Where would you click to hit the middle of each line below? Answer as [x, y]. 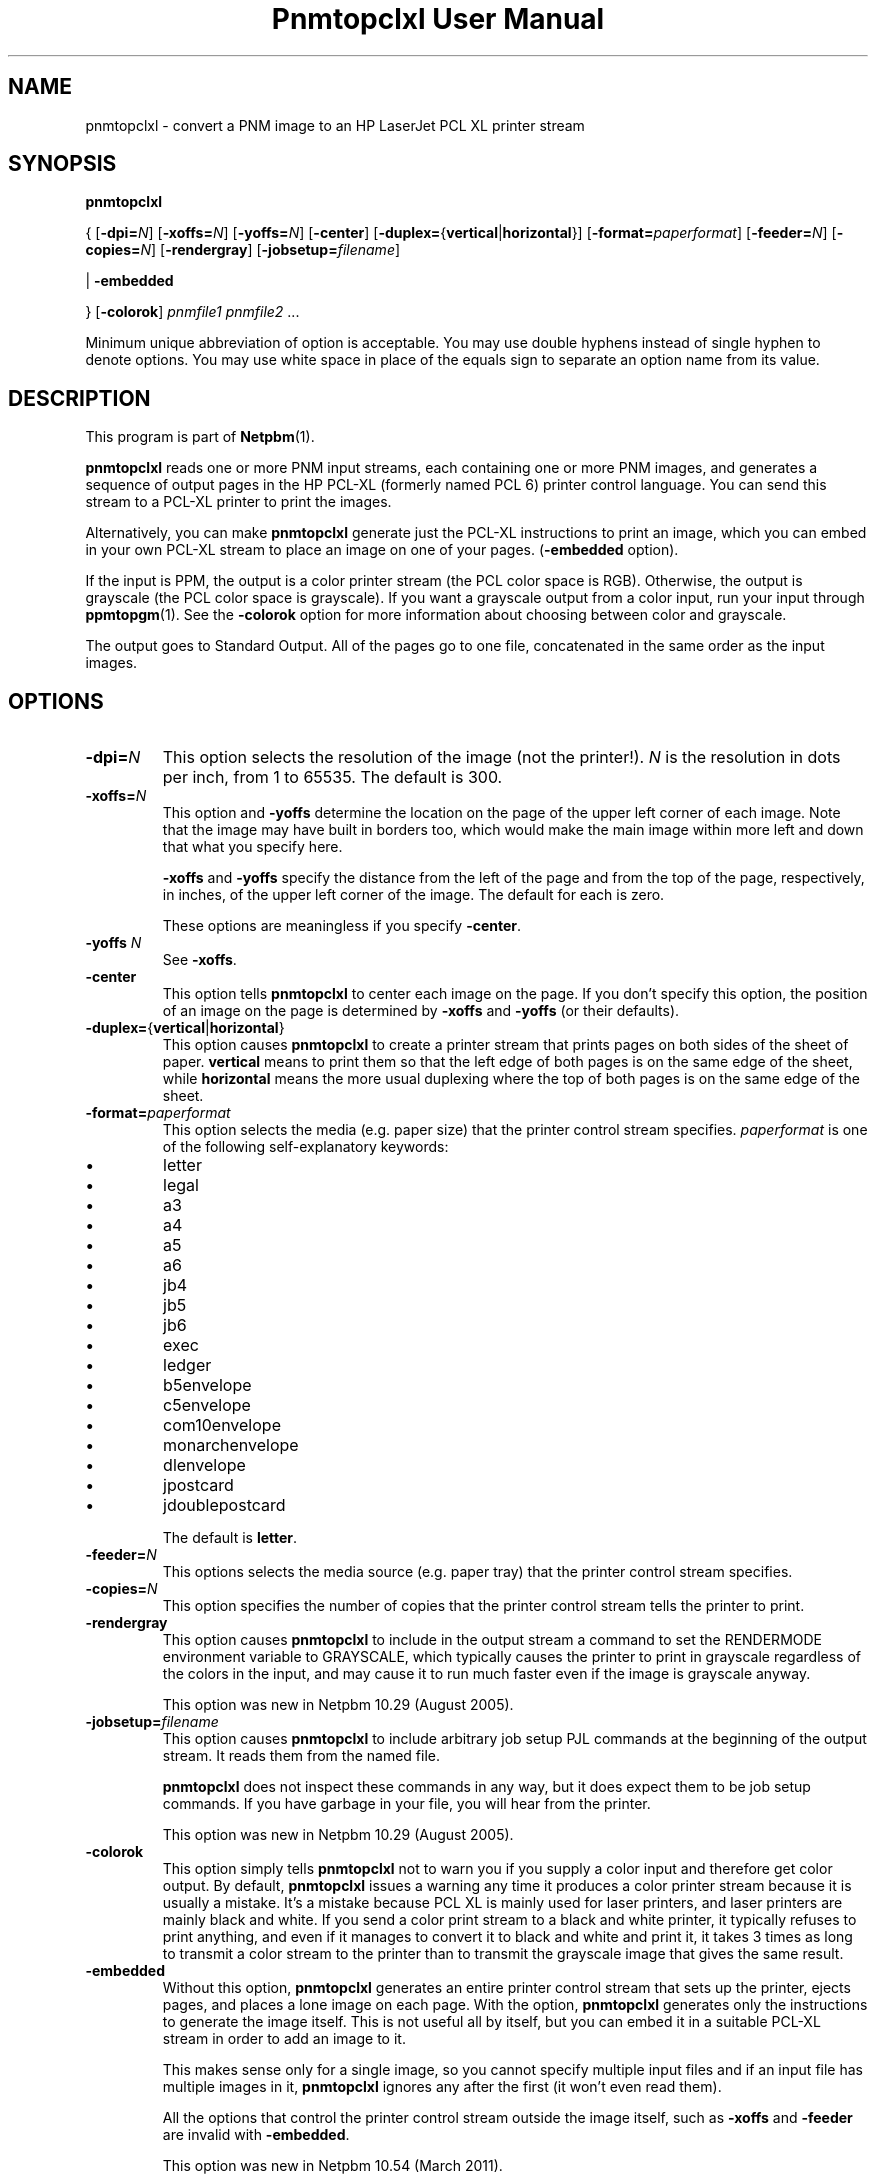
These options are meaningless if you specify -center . [342, 926]
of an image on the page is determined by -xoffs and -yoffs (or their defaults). [421, 1011]
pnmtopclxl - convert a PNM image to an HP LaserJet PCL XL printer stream [335, 125]
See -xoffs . [199, 960]
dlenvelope [204, 1465]
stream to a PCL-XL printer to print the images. [238, 502]
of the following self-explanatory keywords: [305, 1147]
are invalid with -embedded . [256, 2135]
